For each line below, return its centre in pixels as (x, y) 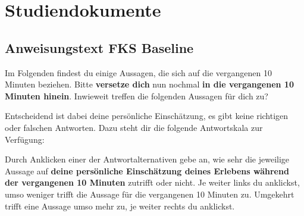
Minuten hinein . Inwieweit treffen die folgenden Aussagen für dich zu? (137, 96)
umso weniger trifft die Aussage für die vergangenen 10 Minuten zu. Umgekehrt (150, 194)
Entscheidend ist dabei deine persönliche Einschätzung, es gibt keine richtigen (147, 116)
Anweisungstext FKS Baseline (99, 47)
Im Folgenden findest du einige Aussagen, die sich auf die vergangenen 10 (138, 72)
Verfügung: (25, 139)
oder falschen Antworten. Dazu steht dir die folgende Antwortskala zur (134, 127)
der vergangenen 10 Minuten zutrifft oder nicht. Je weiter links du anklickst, (152, 182)
